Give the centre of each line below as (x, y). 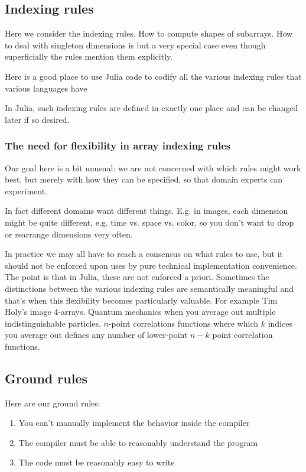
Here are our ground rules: (53, 403)
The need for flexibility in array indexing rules (118, 146)
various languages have (46, 88)
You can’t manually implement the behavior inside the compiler (134, 423)
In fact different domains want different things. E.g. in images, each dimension (147, 211)
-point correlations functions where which (183, 323)
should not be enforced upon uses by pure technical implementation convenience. (151, 265)
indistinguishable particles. (53, 323)
